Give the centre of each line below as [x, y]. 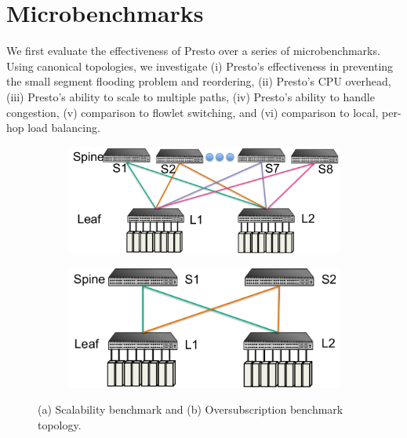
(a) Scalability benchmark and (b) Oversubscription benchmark [191, 409]
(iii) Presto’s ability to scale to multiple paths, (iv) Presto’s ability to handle [191, 96]
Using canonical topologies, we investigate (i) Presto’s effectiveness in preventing [200, 66]
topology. [60, 424]
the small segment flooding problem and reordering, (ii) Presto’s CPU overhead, [199, 81]
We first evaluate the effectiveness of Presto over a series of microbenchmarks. [193, 51]
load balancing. [64, 128]
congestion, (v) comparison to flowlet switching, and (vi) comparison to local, [193, 112]
